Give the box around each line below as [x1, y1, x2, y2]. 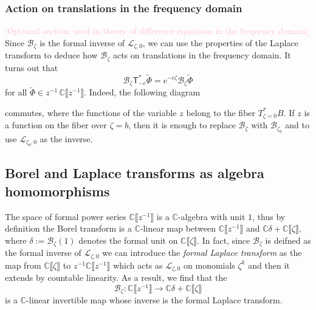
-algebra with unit [177, 210, 246, 222]
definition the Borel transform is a [5, 222, 132, 235]
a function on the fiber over [5, 119, 107, 131]
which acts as [113, 258, 163, 271]
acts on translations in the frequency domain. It [112, 49, 291, 61]
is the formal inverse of [39, 36, 125, 49]
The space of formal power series [5, 210, 126, 222]
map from [5, 258, 41, 271]
